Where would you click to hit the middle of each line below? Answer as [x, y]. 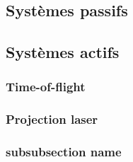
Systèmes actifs [63, 52]
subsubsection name [64, 152]
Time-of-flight [46, 87]
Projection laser [52, 119]
